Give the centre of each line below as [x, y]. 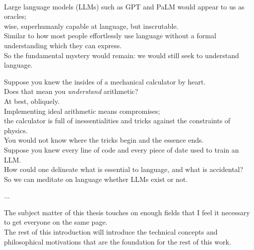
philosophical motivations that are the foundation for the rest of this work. [118, 241]
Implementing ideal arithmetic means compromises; [82, 111]
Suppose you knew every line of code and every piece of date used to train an [122, 149]
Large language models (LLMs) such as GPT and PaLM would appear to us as [124, 6]
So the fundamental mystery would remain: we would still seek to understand [122, 55]
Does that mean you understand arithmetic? [71, 91]
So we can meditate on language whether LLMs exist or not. [96, 179]
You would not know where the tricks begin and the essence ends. [104, 140]
